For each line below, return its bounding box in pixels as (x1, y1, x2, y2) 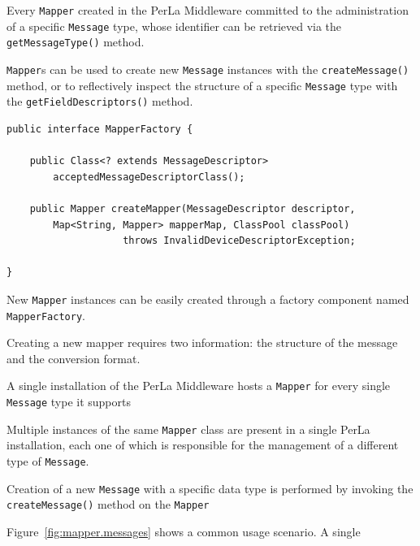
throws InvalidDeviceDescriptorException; (123, 235, 356, 247)
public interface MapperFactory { (6, 123, 193, 135)
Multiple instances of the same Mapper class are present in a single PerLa (6, 420, 370, 437)
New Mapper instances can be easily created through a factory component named (6, 290, 409, 307)
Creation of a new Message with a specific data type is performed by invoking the (6, 479, 414, 496)
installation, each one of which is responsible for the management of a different (6, 436, 399, 453)
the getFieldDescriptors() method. (6, 93, 193, 110)
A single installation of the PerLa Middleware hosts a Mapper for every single (6, 377, 391, 394)
